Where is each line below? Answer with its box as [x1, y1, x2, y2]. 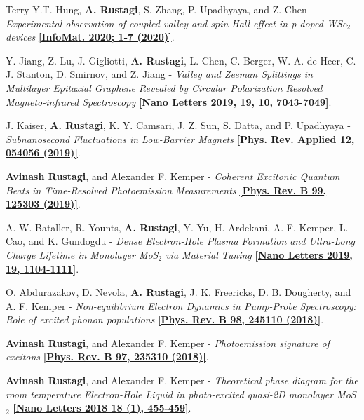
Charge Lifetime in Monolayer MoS [6, 247, 159, 262]
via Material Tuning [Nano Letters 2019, [166, 247, 353, 262]
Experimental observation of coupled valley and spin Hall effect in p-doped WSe [6, 15, 347, 30]
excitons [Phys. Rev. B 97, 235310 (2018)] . [6, 349, 209, 364]
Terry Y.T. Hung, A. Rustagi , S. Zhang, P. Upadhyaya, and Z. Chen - [6, 2, 314, 16]
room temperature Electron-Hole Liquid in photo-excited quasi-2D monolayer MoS [6, 386, 356, 401]
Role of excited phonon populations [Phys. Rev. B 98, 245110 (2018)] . [6, 312, 324, 327]
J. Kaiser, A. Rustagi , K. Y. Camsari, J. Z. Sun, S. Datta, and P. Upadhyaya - [6, 118, 351, 133]
